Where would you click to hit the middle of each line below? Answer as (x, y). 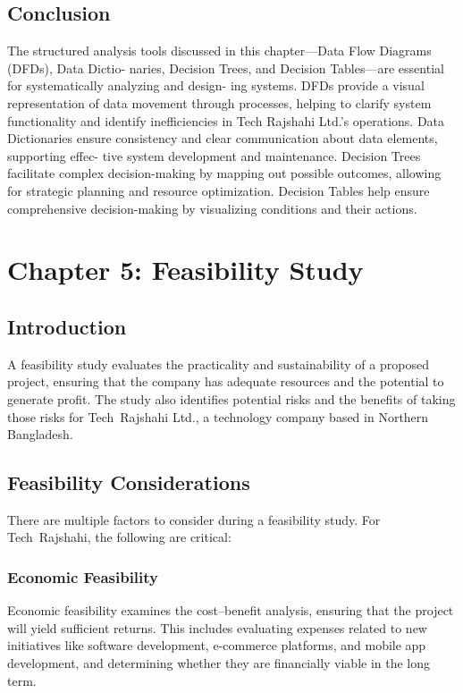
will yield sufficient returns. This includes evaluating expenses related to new (217, 627)
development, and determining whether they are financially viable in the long (219, 663)
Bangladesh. (40, 434)
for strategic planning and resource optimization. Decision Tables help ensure (219, 190)
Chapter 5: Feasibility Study (185, 270)
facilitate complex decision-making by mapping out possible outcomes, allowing (224, 173)
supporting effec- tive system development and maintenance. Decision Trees (214, 155)
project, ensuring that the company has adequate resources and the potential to (226, 381)
